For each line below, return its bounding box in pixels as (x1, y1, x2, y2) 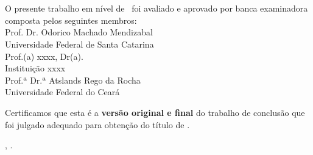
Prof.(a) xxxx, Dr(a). (5, 49, 83, 62)
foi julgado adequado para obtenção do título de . (5, 118, 190, 131)
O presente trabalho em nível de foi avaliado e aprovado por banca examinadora (5, 2, 308, 15)
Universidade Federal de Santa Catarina (5, 37, 154, 50)
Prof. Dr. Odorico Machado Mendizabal (5, 26, 153, 38)
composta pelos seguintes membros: (5, 13, 137, 26)
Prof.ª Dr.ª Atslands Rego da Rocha (5, 73, 141, 86)
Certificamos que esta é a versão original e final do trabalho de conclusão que (5, 106, 305, 118)
